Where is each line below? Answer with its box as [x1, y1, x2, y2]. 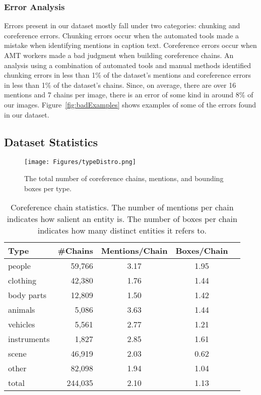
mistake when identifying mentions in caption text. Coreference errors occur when [4, 40, 257, 50]
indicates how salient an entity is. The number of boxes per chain [7, 213, 237, 225]
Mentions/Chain [101, 245, 168, 257]
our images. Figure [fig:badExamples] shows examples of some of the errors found [4, 99, 256, 109]
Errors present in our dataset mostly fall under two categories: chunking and [4, 20, 240, 31]
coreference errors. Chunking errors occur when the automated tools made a [4, 30, 239, 40]
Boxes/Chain [175, 245, 228, 257]
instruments [8, 333, 50, 345]
